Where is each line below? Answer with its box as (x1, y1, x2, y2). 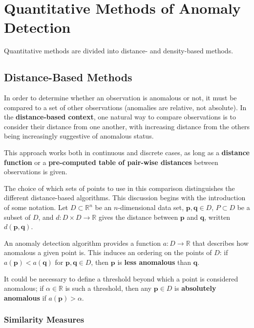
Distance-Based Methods (4, 70, 132, 85)
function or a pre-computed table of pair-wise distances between (4, 157, 218, 167)
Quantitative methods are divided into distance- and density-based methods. (4, 46, 233, 56)
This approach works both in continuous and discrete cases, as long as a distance (4, 147, 250, 158)
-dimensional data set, (118, 202, 184, 212)
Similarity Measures (4, 313, 85, 326)
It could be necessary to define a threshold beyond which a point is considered (4, 273, 238, 283)
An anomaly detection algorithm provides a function (4, 237, 161, 248)
